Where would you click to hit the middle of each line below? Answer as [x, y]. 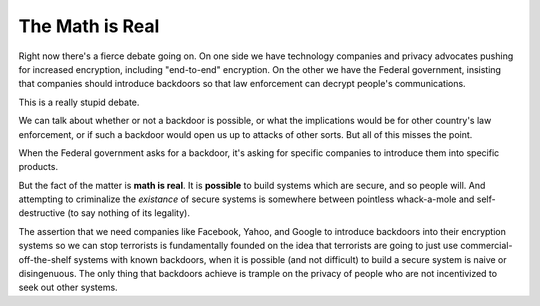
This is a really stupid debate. [79, 102]
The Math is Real [89, 26]
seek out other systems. [68, 287]
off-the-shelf [45, 259]
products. [38, 167]
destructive [41, 213]
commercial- [486, 246]
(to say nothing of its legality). [128, 213]
